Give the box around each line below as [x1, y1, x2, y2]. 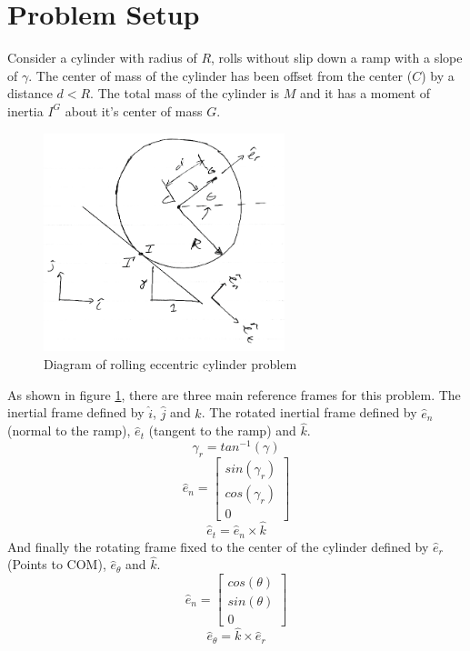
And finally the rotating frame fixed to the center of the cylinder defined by [7, 536, 429, 556]
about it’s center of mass [65, 101, 203, 120]
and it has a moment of [299, 84, 431, 103]
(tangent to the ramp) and [148, 421, 296, 440]
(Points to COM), [7, 555, 106, 574]
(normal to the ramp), [7, 421, 131, 440]
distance [7, 84, 53, 103]
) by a [421, 65, 455, 85]
